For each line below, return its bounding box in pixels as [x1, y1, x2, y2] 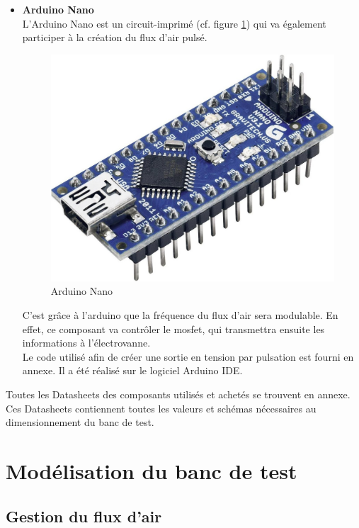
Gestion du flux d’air [6, 505, 162, 527]
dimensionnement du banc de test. [6, 415, 154, 429]
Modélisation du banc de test [6, 456, 297, 485]
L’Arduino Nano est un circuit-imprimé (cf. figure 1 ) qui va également [22, 16, 326, 30]
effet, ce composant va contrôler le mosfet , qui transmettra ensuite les [22, 321, 325, 336]
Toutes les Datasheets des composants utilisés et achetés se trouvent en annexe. [6, 387, 351, 402]
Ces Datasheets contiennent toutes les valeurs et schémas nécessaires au [6, 400, 317, 415]
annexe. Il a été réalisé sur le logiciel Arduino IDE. [22, 363, 243, 378]
